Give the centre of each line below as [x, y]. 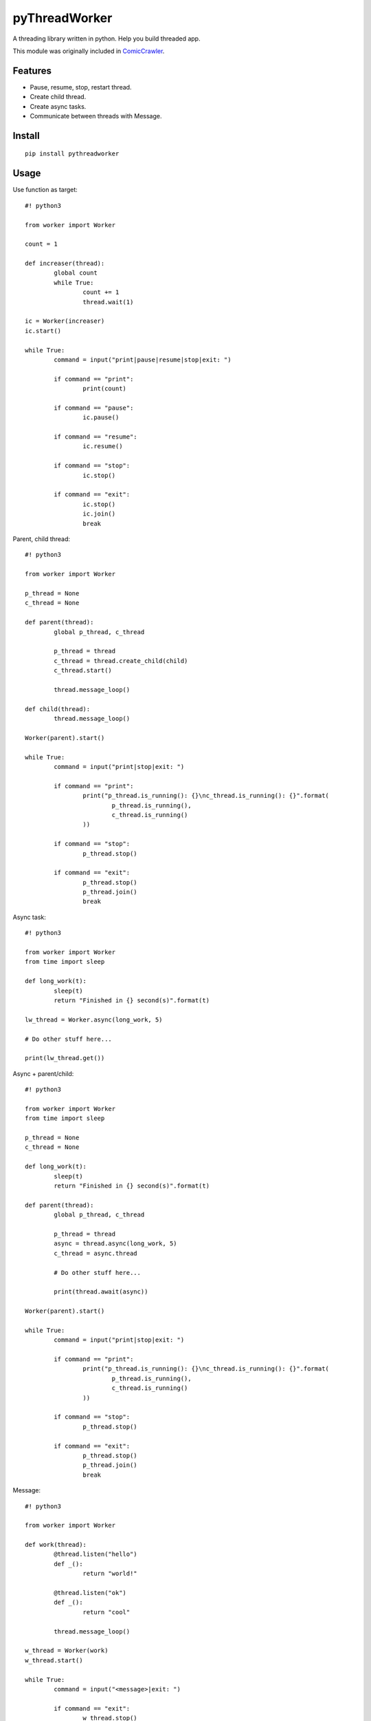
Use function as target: [45, 190]
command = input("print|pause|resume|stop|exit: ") [143, 359]
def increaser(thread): [65, 264]
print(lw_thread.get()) [65, 1058]
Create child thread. [58, 97]
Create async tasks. [58, 106]
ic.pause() [101, 418]
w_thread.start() [54, 1660]
